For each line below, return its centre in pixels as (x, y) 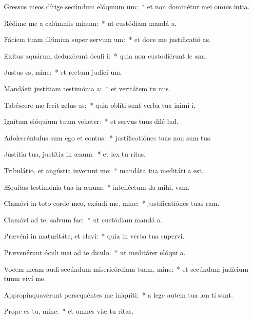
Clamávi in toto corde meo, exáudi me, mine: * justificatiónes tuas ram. (112, 203)
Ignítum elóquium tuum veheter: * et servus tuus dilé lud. (91, 121)
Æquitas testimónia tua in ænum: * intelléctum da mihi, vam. (97, 187)
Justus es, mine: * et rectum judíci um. (63, 72)
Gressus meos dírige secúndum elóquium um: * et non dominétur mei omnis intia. (127, 6)
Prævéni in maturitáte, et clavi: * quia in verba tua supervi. (94, 236)
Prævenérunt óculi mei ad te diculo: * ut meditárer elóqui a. (95, 252)
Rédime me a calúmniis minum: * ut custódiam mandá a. (90, 23)
